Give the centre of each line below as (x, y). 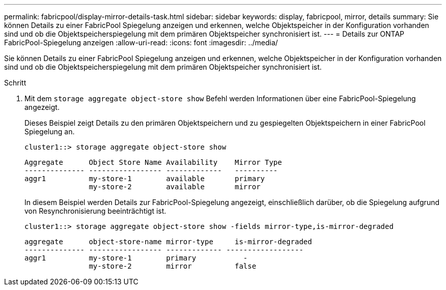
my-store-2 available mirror (175, 187)
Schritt (15, 83)
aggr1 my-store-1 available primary (145, 179)
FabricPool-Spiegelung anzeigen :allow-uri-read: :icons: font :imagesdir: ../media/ (141, 42)
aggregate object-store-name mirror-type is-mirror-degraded (168, 242)
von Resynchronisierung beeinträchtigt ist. (95, 211)
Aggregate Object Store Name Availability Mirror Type (153, 162)
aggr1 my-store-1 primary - (136, 258)
